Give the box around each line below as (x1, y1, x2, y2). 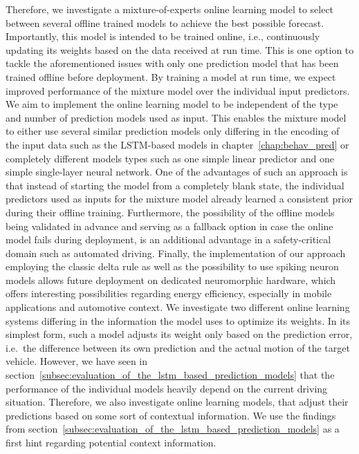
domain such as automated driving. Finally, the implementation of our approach (6, 245, 346, 260)
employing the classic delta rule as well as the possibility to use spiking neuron (6, 259, 339, 274)
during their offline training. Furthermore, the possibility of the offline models (6, 205, 335, 219)
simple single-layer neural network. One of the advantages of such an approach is (6, 164, 348, 179)
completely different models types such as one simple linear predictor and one (6, 151, 334, 165)
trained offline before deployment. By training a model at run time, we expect (6, 69, 336, 84)
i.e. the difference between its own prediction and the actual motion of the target (6, 340, 350, 354)
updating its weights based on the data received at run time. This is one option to (6, 42, 354, 57)
